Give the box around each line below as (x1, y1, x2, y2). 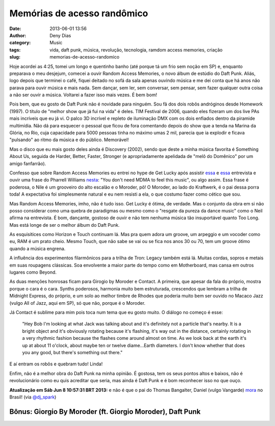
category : (9, 40, 31, 46)
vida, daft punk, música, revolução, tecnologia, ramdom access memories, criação (49, 46, 223, 53)
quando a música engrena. (9, 245, 66, 252)
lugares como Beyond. (9, 269, 57, 275)
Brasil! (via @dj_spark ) (9, 394, 57, 400)
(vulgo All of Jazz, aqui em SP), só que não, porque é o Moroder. (9, 300, 146, 306)
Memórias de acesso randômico (9, 8, 149, 19)
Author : (9, 32, 26, 38)
